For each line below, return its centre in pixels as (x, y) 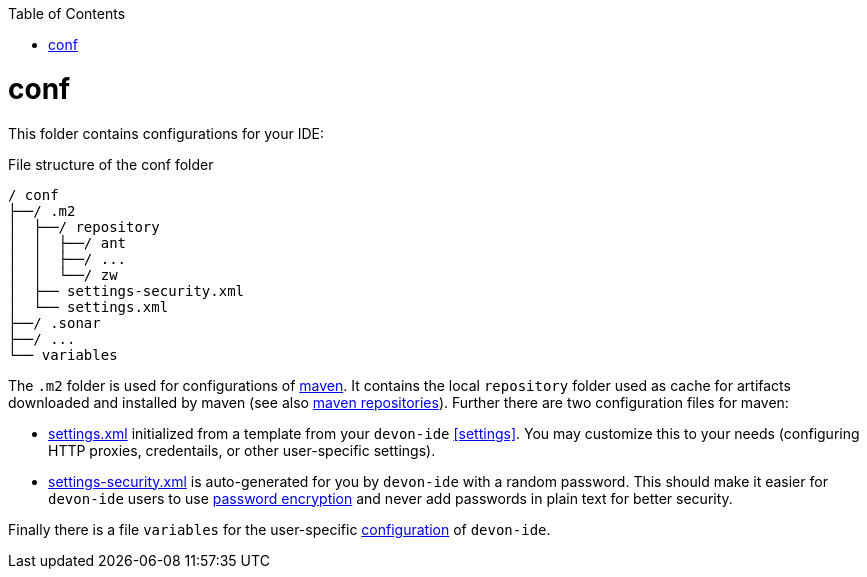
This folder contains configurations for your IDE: (166, 133)
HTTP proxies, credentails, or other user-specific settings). (242, 450)
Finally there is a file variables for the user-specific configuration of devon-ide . (279, 529)
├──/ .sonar (54, 322)
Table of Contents (67, 13)
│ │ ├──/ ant (67, 242)
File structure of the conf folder (111, 164)
